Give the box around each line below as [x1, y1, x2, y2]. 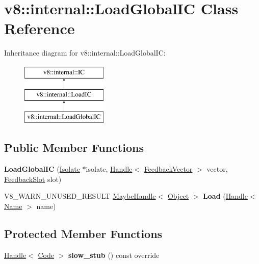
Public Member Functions [4, 140, 144, 155]
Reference [4, 18, 75, 39]
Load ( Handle [203, 191, 248, 201]
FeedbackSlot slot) [4, 173, 62, 184]
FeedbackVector [144, 164, 193, 174]
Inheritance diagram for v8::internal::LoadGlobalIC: [4, 47, 166, 58]
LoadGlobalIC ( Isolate [4, 164, 80, 174]
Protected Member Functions [4, 225, 163, 241]
